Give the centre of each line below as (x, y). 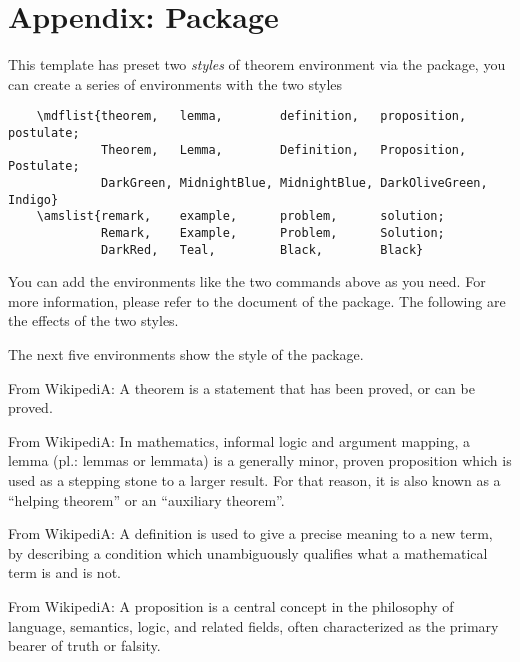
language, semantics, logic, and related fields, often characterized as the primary (253, 625)
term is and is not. (64, 572)
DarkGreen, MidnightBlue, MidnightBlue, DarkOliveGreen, (294, 182)
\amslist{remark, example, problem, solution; (240, 216)
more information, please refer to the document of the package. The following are (257, 300)
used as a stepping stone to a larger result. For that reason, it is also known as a (254, 479)
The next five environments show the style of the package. (186, 354)
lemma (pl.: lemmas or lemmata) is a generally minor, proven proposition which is (260, 460)
